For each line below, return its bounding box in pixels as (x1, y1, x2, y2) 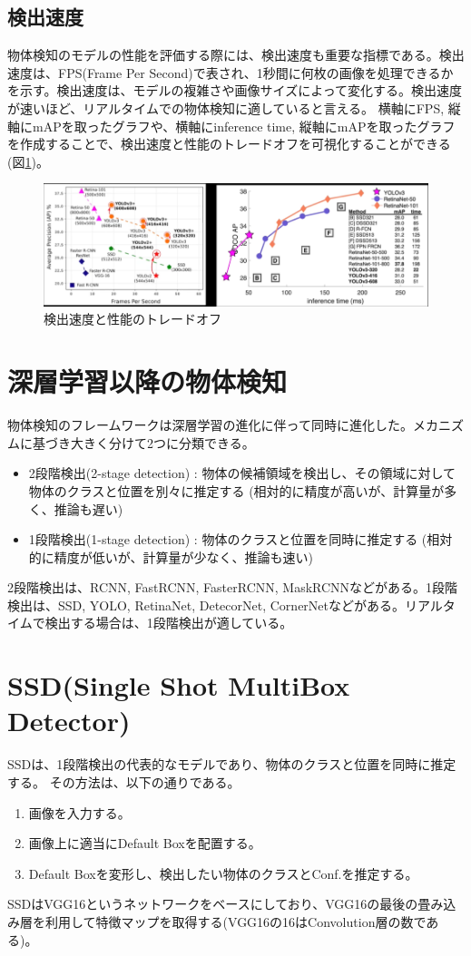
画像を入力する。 (28, 803, 131, 822)
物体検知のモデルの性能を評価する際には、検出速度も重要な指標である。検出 (7, 45, 465, 64)
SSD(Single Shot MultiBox (7, 667, 350, 704)
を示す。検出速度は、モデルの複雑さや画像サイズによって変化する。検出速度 (7, 81, 463, 100)
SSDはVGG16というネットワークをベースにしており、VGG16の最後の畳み (7, 894, 444, 913)
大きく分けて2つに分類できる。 (70, 433, 255, 452)
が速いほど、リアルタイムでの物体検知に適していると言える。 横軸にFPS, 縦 (7, 98, 461, 117)
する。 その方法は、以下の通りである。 (7, 772, 240, 791)
